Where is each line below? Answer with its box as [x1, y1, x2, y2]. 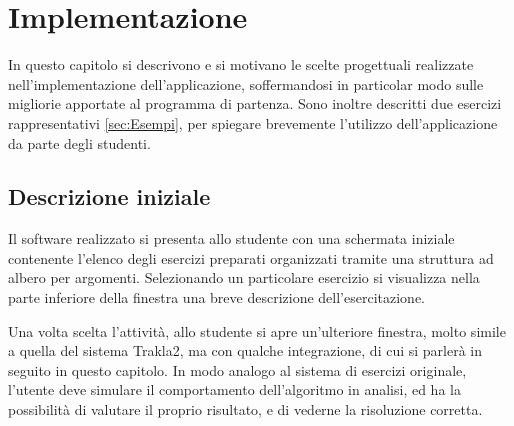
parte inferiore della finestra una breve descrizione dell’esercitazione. [8, 287, 426, 308]
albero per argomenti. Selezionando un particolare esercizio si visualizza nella [8, 267, 480, 288]
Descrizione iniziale [8, 181, 211, 212]
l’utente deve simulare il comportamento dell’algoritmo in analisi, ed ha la [8, 379, 461, 400]
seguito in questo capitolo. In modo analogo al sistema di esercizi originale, [8, 359, 467, 380]
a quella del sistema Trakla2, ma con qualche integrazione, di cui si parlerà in [8, 340, 483, 361]
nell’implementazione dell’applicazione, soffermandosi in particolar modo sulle [8, 73, 484, 94]
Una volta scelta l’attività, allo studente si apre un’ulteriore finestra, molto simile [8, 320, 506, 341]
